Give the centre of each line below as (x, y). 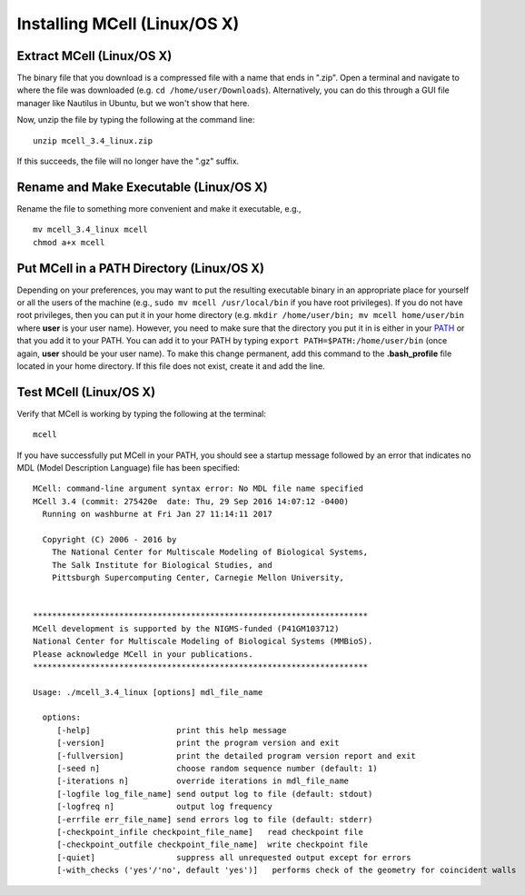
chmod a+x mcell (69, 242)
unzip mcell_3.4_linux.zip (93, 140)
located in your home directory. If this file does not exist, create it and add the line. (171, 366)
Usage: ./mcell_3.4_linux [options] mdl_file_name (148, 692)
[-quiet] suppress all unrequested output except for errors (234, 857)
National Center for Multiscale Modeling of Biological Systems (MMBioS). (203, 641)
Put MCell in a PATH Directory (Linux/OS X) (141, 268)
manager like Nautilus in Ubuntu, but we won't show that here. (133, 103)
